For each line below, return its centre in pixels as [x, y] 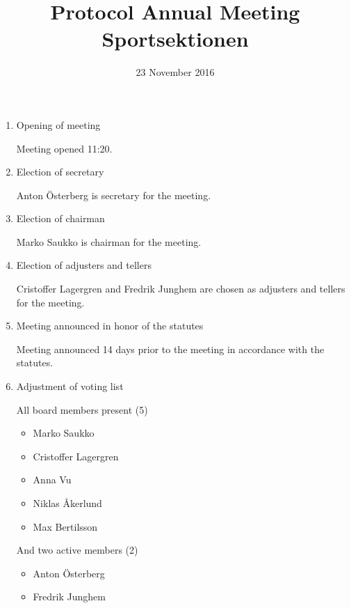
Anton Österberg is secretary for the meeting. [114, 195]
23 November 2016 [175, 72]
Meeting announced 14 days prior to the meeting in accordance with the [170, 349]
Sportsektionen [175, 39]
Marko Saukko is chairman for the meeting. [109, 241]
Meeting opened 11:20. [64, 148]
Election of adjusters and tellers [84, 265]
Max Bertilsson [65, 526]
